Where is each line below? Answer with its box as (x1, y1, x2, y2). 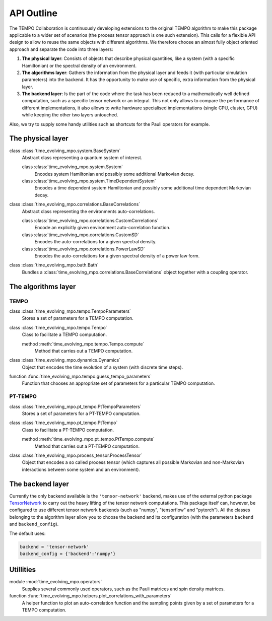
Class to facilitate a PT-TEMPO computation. (22, 427, 114, 433)
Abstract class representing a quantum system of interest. (22, 154, 143, 161)
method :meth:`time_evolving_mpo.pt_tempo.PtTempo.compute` (22, 436, 155, 442)
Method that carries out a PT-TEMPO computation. (34, 443, 140, 449)
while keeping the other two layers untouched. (22, 112, 118, 118)
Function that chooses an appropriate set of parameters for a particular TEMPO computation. (22, 380, 215, 386)
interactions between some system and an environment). (22, 466, 141, 472)
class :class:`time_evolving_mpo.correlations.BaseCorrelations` (9, 201, 141, 208)
